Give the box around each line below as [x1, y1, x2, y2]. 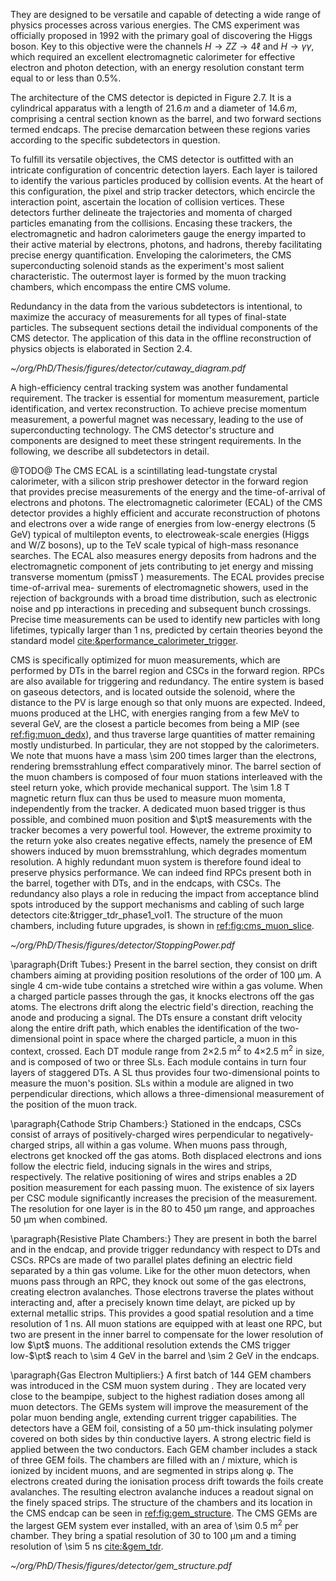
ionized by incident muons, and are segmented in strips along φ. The [10, 1464, 294, 1476]
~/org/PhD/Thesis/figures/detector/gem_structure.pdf [10, 1560, 232, 1572]
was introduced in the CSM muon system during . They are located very [10, 1379, 307, 1391]
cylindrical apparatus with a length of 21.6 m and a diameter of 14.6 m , [10, 102, 298, 114]
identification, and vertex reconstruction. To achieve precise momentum [10, 403, 307, 414]
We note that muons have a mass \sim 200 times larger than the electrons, [10, 750, 317, 761]
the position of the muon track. [10, 1098, 138, 1110]
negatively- [267, 1128, 314, 1140]
